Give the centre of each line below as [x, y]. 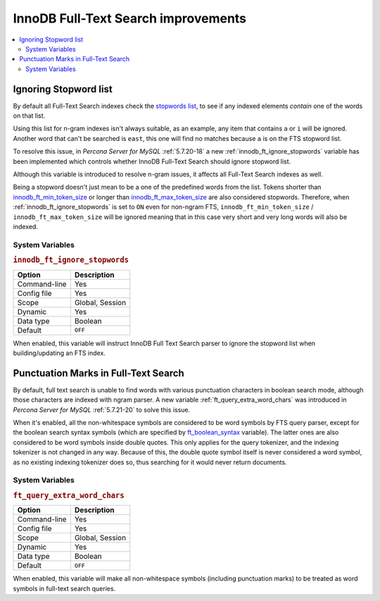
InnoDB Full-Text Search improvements [129, 18]
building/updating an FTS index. [59, 353]
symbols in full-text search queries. [64, 588]
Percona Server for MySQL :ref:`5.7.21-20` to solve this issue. [102, 409]
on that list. [29, 116]
